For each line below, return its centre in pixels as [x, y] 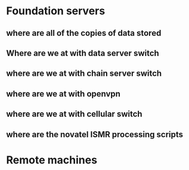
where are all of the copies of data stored [84, 33]
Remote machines [52, 160]
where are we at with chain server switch [84, 74]
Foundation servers [56, 11]
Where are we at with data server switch [83, 53]
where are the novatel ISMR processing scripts [95, 135]
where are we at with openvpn [63, 94]
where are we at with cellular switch [74, 114]
